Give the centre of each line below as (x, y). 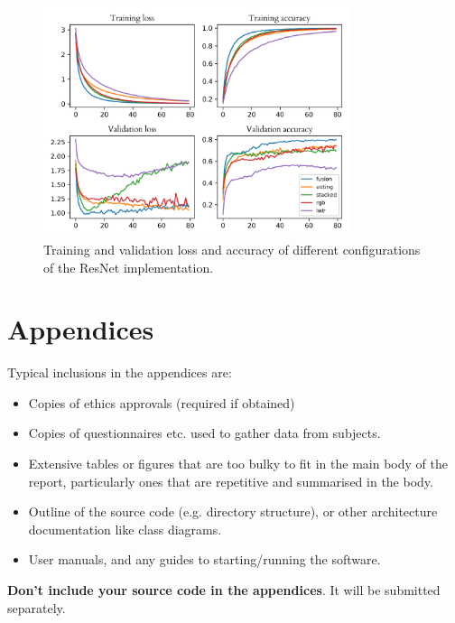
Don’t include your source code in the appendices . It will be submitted (224, 590)
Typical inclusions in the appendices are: (120, 372)
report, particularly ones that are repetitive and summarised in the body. (231, 481)
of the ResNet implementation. (129, 267)
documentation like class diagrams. (125, 529)
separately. (37, 607)
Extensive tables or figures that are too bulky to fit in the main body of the (238, 464)
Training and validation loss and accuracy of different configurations (232, 249)
